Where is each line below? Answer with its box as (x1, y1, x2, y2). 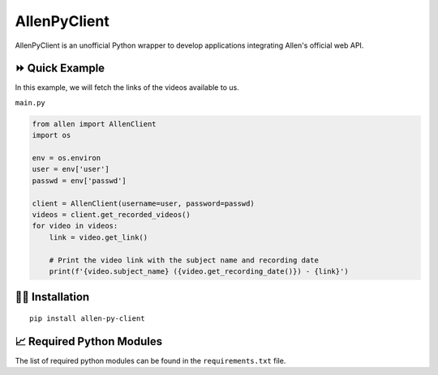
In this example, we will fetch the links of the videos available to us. (15, 83, 239, 92)
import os (32, 130, 71, 140)
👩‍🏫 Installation (15, 290, 90, 304)
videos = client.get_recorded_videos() (32, 210, 191, 219)
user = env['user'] (32, 164, 109, 174)
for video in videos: (32, 221, 118, 231)
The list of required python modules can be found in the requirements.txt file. (15, 356, 286, 365)
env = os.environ (32, 154, 101, 162)
